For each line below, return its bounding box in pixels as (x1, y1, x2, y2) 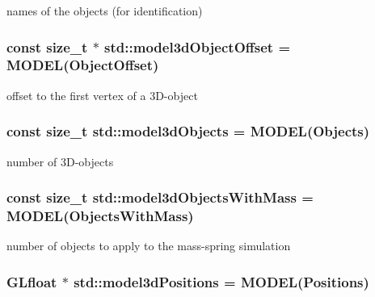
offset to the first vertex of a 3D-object (6, 86, 198, 103)
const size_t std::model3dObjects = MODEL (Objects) (6, 121, 370, 141)
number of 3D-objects (6, 153, 114, 169)
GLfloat (6, 271, 57, 291)
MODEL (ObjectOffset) (6, 55, 159, 75)
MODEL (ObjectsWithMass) (6, 205, 194, 225)
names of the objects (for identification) (6, 2, 203, 19)
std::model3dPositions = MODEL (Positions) (74, 271, 369, 291)
